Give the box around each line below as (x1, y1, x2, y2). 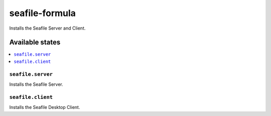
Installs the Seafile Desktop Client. (9, 104, 80, 110)
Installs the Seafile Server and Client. (9, 25, 86, 31)
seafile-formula (9, 8, 76, 19)
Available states (9, 38, 61, 47)
